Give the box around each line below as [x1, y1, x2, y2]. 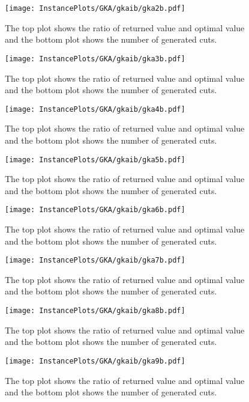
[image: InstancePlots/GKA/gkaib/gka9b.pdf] [5, 356, 185, 365]
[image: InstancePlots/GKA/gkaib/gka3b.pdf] [5, 54, 185, 63]
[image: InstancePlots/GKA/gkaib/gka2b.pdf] [5, 4, 185, 13]
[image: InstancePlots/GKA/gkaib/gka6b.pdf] [5, 206, 185, 215]
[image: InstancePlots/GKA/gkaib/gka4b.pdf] [5, 105, 185, 114]
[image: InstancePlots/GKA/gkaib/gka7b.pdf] [5, 256, 185, 265]
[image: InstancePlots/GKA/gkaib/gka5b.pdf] [5, 155, 185, 164]
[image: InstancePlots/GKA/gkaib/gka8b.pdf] [5, 306, 185, 315]
